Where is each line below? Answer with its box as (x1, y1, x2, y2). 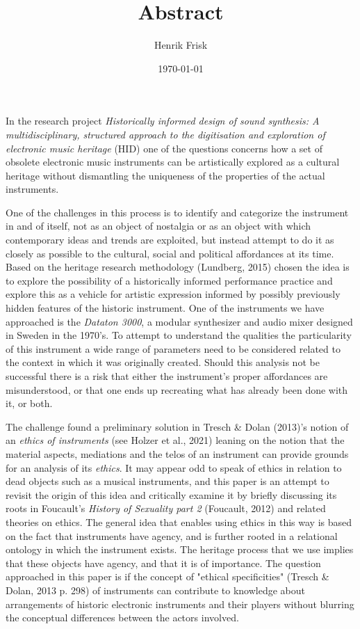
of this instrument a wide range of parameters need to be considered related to (6, 341, 341, 356)
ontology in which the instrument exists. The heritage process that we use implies (6, 542, 354, 557)
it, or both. (6, 396, 53, 411)
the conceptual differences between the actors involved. (6, 610, 239, 625)
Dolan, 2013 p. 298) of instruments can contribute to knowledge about (6, 582, 305, 597)
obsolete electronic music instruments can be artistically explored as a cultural (6, 154, 340, 169)
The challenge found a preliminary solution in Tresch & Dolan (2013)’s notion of (6, 419, 349, 433)
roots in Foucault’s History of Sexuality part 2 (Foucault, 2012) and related (6, 501, 326, 516)
